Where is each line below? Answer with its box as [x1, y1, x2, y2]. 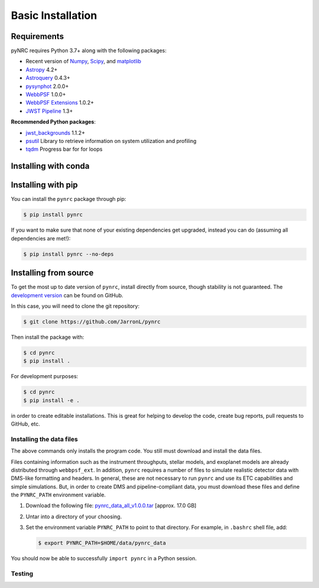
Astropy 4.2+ [25, 66, 58, 73]
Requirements [11, 31, 64, 41]
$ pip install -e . [23, 397, 80, 404]
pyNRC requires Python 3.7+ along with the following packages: [11, 47, 167, 54]
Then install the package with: [11, 333, 84, 340]
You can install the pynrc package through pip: [11, 196, 126, 203]
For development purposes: [11, 373, 79, 380]
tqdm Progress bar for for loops [25, 145, 103, 153]
